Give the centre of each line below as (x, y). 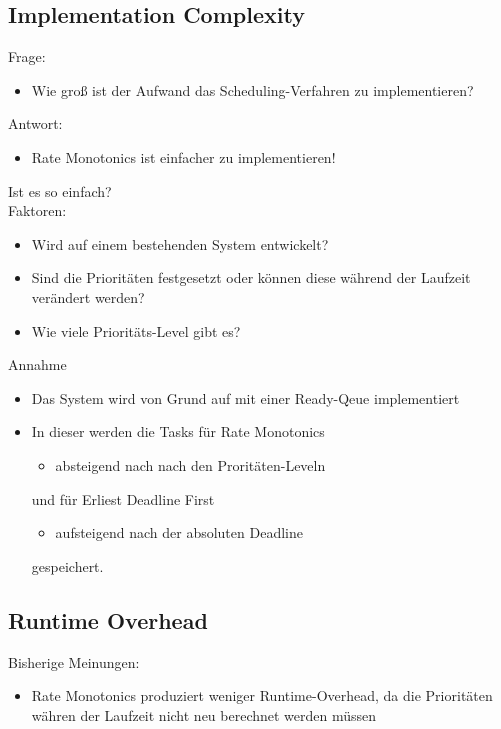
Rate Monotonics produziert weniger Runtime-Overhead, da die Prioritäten (262, 695)
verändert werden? (88, 296)
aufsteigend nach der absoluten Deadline (179, 532)
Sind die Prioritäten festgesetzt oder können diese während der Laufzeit (251, 277)
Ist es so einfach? (60, 190)
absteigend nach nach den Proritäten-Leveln (190, 464)
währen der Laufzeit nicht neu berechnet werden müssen (204, 714)
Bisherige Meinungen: (74, 661)
